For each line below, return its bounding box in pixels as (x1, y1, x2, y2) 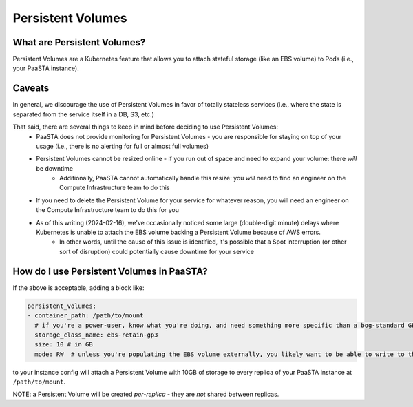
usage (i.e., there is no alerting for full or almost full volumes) (36, 142, 209, 150)
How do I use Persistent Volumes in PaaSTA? (12, 265, 208, 277)
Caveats (12, 83, 50, 94)
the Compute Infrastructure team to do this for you (36, 206, 179, 214)
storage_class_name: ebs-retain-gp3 (34, 331, 158, 339)
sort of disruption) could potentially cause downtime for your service (59, 247, 255, 255)
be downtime (36, 164, 74, 172)
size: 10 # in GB (34, 341, 93, 348)
